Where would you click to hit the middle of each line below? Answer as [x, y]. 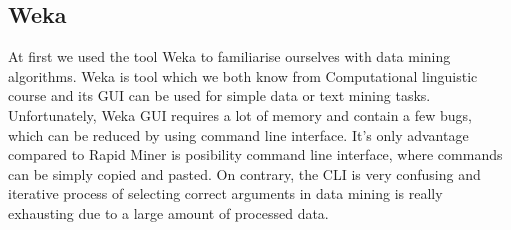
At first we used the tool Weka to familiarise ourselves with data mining [229, 56]
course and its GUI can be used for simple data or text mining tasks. [219, 95]
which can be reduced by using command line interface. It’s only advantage [238, 134]
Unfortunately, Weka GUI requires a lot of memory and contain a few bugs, [240, 114]
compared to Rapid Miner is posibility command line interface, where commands [255, 154]
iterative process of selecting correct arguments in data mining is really [225, 193]
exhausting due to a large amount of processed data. [168, 212]
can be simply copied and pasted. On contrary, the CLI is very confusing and [244, 173]
